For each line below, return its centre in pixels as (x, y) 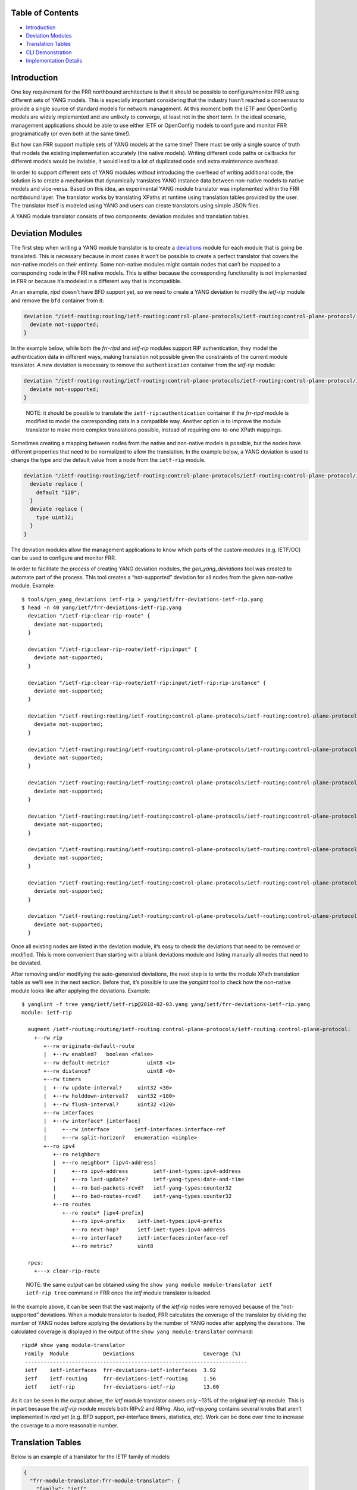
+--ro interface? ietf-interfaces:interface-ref (150, 1238)
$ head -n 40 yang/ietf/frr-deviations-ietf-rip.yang (101, 607)
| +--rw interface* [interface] (92, 1121)
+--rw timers (62, 1079)
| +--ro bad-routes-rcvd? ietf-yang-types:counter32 (142, 1196)
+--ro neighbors (76, 1154)
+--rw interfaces (69, 1113)
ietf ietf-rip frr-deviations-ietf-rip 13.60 (122, 1387)
